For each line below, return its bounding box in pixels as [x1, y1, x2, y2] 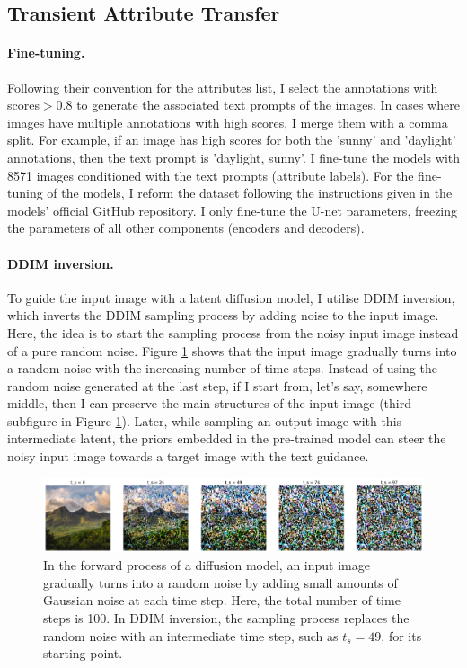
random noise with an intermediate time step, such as [43, 626, 339, 645]
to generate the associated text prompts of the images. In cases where [76, 95, 460, 114]
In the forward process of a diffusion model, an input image [43, 556, 370, 574]
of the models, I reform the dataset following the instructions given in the [47, 183, 453, 202]
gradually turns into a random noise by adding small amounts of [43, 573, 398, 592]
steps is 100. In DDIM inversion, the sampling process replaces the [43, 608, 410, 627]
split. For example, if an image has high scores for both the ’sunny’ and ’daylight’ [7, 130, 456, 149]
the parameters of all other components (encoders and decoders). [7, 218, 365, 237]
